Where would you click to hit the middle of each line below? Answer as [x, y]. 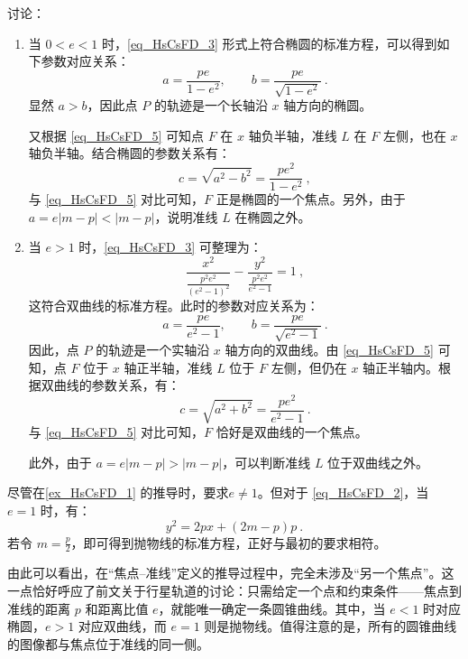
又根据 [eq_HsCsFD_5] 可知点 [116, 135]
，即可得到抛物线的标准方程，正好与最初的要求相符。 [229, 542]
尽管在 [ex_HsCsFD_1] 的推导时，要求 [118, 492]
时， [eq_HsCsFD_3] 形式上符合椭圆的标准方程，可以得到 [269, 43]
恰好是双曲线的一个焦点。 [292, 432]
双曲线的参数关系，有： [110, 385]
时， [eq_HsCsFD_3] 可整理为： [170, 247]
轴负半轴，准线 [293, 135]
